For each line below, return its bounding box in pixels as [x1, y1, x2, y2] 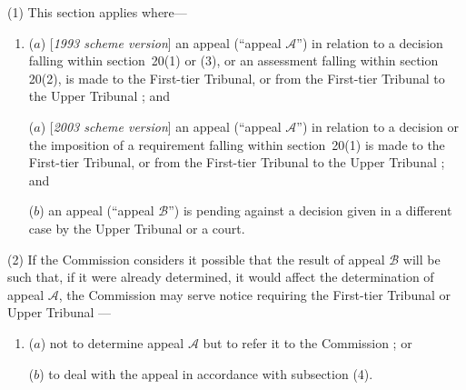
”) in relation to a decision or [296, 116, 459, 135]
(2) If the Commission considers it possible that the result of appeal [7, 249, 385, 268]
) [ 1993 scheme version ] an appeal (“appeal [40, 33, 282, 52]
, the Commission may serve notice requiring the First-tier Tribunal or [58, 285, 451, 304]
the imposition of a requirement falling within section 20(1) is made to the [28, 135, 445, 154]
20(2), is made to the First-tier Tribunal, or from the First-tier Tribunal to [28, 68, 445, 87]
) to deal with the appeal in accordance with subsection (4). [39, 364, 373, 383]
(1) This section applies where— [7, 3, 187, 21]
